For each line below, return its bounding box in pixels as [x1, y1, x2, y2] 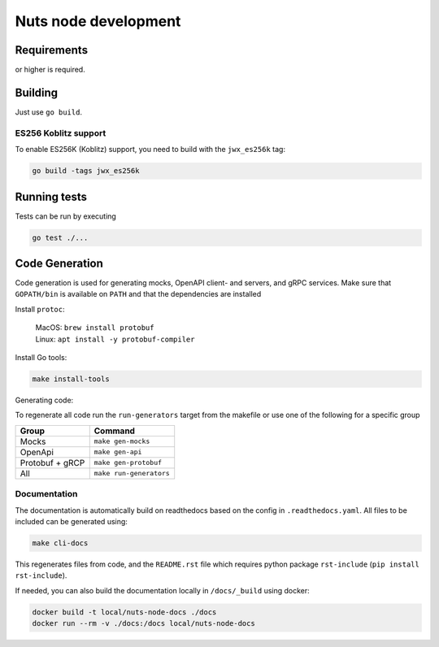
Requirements [15, 43, 89, 57]
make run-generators [93, 469, 170, 478]
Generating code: [15, 395, 74, 405]
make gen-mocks [93, 437, 150, 446]
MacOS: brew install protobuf [35, 323, 154, 332]
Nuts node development [15, 12, 181, 30]
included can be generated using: [15, 516, 128, 526]
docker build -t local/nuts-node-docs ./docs [32, 607, 217, 617]
